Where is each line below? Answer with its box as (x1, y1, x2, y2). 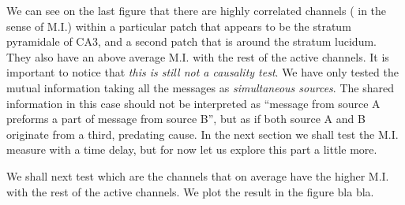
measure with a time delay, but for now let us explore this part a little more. (6, 141, 377, 158)
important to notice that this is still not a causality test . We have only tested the (6, 64, 399, 80)
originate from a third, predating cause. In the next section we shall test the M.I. (6, 125, 399, 142)
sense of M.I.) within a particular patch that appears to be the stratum (6, 17, 351, 34)
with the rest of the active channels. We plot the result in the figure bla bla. (6, 183, 374, 199)
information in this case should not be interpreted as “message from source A (6, 95, 381, 111)
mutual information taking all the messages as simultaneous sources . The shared (6, 79, 394, 95)
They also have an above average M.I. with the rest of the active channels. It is (6, 48, 389, 65)
